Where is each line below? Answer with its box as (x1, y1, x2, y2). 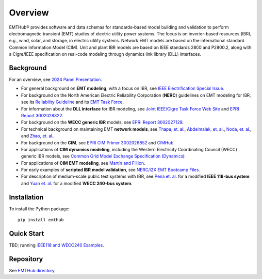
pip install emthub (17, 217, 64, 223)
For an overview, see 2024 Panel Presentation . (9, 77, 102, 82)
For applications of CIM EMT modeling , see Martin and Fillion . (21, 160, 146, 166)
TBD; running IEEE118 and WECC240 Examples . (9, 242, 104, 248)
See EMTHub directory (9, 267, 55, 273)
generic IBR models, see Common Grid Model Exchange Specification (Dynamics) (21, 153, 185, 159)
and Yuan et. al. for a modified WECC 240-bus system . (21, 180, 133, 186)
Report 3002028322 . (21, 112, 64, 118)
